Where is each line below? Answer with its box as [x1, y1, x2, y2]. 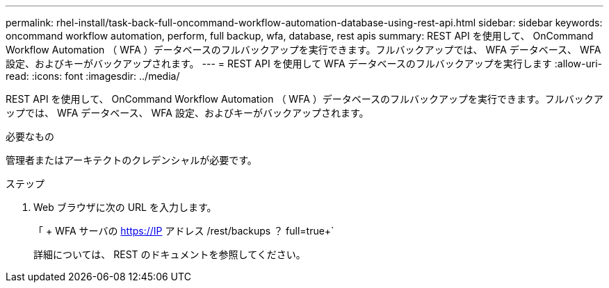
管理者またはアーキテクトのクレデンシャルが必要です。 [6, 154, 257, 166]
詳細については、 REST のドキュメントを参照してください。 [33, 248, 306, 260]
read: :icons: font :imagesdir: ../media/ [6, 70, 180, 82]
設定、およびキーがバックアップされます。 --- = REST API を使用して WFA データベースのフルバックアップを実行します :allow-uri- [6, 58, 602, 69]
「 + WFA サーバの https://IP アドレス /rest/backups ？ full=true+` [33, 225, 334, 237]
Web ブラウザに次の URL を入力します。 [33, 201, 217, 213]
